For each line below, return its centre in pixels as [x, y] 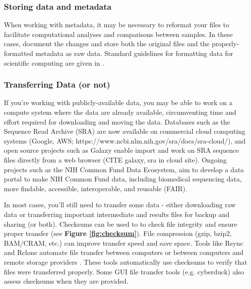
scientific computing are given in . [54, 63]
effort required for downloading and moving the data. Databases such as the [117, 121]
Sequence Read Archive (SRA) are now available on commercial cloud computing [125, 131]
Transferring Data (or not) [57, 84]
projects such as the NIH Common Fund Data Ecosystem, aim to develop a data [124, 169]
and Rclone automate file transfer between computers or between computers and [124, 252]
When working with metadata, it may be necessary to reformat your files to [117, 25]
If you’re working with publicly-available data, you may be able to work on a [118, 102]
